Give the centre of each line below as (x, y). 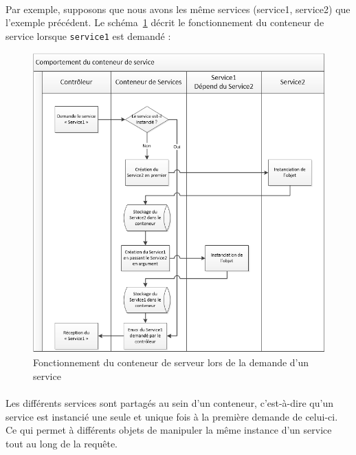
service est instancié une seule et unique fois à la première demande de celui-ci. (172, 416)
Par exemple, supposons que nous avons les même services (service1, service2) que (178, 9)
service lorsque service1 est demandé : (88, 35)
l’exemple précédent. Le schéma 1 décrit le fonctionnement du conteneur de (165, 22)
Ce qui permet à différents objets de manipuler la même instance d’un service (169, 430)
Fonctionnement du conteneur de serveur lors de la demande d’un (171, 362)
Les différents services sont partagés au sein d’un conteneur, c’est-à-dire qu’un (169, 403)
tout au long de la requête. (62, 444)
